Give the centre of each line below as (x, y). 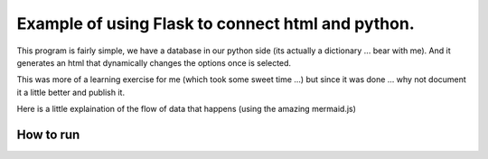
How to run (48, 134)
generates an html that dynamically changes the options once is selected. (154, 62)
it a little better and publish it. (71, 92)
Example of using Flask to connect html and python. (216, 23)
